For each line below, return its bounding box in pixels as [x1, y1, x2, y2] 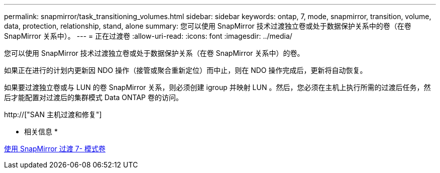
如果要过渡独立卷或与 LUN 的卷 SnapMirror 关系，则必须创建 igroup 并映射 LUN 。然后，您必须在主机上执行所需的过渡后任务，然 [4, 83, 431, 92]
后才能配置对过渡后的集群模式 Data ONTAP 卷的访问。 [4, 93, 183, 102]
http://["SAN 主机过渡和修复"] [4, 110, 102, 119]
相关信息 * [24, 127, 58, 136]
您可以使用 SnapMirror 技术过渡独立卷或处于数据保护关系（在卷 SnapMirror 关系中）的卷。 [4, 49, 304, 57]
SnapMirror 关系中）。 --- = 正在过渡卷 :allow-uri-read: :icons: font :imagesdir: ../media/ [4, 32, 292, 40]
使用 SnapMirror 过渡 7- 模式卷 [4, 144, 106, 153]
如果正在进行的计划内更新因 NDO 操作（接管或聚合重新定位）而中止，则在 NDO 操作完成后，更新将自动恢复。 [4, 66, 367, 74]
